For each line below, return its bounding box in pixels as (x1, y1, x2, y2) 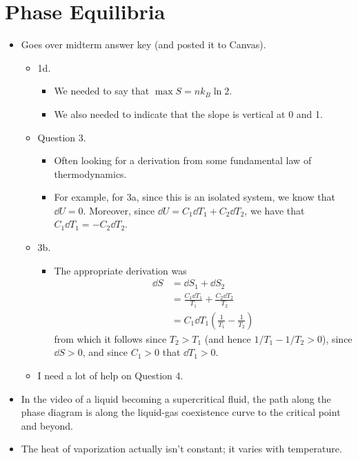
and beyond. (21, 418, 73, 432)
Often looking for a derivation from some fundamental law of (54, 153, 312, 168)
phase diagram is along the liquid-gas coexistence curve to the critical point (21, 405, 341, 419)
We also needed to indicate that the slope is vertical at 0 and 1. (54, 106, 323, 121)
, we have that (244, 203, 305, 217)
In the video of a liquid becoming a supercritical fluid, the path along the (21, 391, 331, 406)
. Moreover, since (83, 203, 155, 217)
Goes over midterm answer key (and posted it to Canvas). (21, 37, 266, 52)
